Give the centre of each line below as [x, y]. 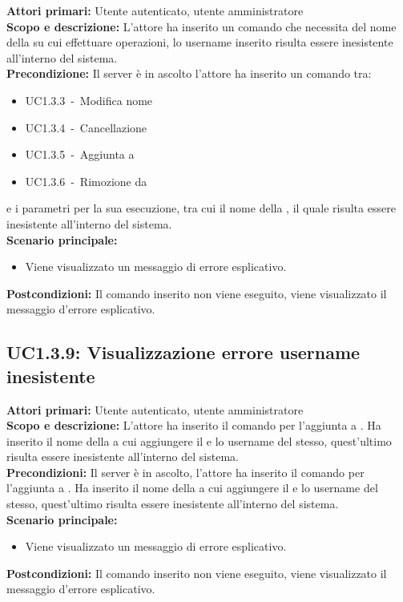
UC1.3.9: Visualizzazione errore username [183, 352]
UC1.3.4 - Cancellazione [86, 127]
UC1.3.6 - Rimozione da [86, 181]
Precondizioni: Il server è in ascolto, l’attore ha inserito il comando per [185, 472]
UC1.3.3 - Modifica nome [89, 100]
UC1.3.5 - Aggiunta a [80, 154]
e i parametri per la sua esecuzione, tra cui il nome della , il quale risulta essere [201, 208]
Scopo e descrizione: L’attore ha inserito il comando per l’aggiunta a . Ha [194, 425]
